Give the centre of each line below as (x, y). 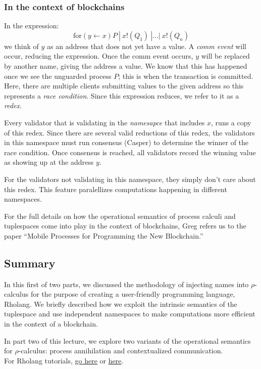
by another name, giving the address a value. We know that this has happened (126, 66)
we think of (21, 46)
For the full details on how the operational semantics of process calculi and (120, 216)
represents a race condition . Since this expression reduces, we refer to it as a (122, 95)
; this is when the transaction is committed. (186, 76)
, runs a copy (231, 122)
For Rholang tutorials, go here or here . (64, 360)
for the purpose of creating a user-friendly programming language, (133, 294)
